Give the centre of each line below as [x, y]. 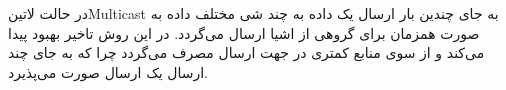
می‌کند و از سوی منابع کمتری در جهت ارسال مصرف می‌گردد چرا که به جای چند [246, 52]
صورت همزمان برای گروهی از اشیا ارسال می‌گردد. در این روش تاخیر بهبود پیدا [244, 32]
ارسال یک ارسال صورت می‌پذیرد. [108, 71]
